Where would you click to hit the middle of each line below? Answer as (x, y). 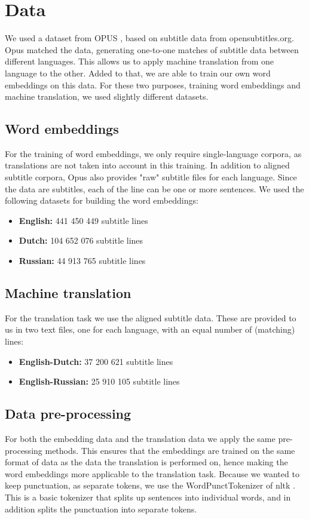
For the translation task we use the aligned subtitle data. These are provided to (151, 317)
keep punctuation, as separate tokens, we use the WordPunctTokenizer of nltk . (150, 485)
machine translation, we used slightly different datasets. (107, 96)
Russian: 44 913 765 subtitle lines (82, 261)
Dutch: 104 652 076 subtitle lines (81, 240)
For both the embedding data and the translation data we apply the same (140, 439)
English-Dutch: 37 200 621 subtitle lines (96, 361)
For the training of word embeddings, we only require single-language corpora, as (153, 153)
